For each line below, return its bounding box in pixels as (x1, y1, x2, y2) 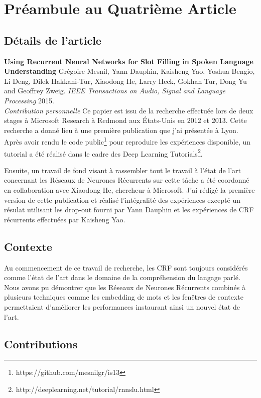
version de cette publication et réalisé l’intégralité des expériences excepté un (4, 194, 240, 205)
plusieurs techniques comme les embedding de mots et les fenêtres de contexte (4, 292, 243, 302)
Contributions (4, 336, 78, 351)
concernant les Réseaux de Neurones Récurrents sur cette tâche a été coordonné (4, 175, 249, 185)
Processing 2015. (4, 95, 54, 105)
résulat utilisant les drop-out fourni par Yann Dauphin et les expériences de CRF (4, 204, 254, 215)
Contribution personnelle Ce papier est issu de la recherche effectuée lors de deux (4, 105, 253, 115)
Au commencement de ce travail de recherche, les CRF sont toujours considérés (4, 262, 248, 273)
